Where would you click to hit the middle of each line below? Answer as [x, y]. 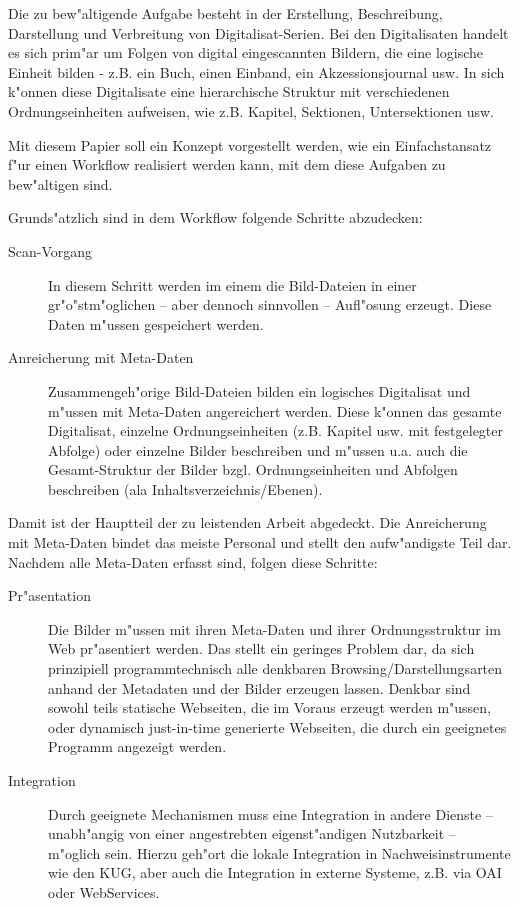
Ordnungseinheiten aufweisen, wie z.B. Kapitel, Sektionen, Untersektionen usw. [251, 110]
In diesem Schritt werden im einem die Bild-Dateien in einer [232, 284]
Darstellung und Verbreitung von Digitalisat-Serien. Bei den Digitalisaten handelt [258, 32]
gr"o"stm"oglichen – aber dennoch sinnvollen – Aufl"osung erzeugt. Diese [270, 304]
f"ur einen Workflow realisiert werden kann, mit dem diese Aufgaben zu [227, 164]
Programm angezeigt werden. [137, 746]
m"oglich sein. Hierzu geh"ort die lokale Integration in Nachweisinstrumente [279, 852]
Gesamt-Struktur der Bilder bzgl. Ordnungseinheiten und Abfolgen [253, 469]
